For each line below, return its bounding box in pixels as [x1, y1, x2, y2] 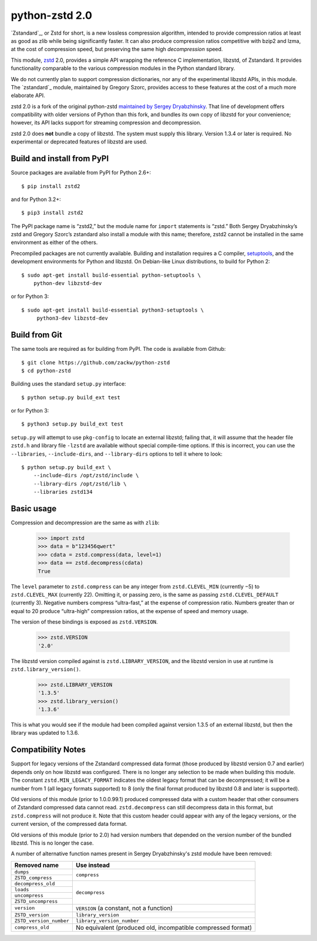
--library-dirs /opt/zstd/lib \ [33, 480, 127, 487]
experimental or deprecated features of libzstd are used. [11, 138, 148, 145]
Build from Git [11, 330, 63, 340]
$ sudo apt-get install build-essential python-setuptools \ [21, 272, 201, 279]
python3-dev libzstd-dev [36, 315, 109, 322]
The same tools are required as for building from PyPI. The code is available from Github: [11, 346, 226, 353]
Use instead [75, 861, 110, 869]
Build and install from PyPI [11, 153, 109, 164]
